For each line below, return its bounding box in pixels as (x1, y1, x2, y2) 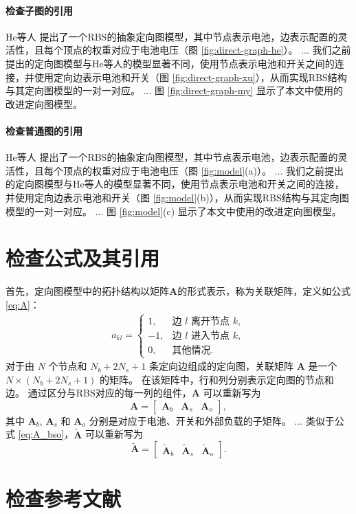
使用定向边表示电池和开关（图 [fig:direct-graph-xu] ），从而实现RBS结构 (34, 69, 347, 84)
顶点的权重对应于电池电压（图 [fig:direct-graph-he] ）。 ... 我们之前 (63, 43, 351, 57)
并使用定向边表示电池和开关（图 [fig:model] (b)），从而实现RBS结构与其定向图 (5, 190, 349, 204)
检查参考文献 (5, 484, 122, 513)
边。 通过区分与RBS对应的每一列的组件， (5, 385, 192, 400)
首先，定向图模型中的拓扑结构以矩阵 (5, 284, 169, 298)
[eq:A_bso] (18, 427, 65, 441)
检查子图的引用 (5, 3, 73, 17)
